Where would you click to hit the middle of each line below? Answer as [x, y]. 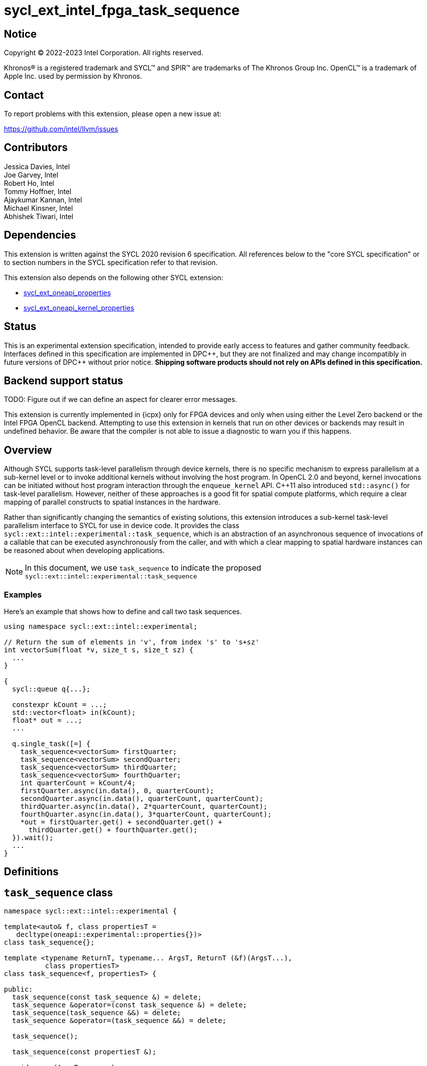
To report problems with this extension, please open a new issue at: [113, 114]
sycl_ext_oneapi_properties [67, 292]
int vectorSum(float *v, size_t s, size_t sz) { [99, 650]
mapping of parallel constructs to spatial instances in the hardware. [112, 502]
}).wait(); [33, 837]
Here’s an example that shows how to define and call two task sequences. [123, 611]
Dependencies [40, 235]
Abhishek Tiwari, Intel [39, 216]
